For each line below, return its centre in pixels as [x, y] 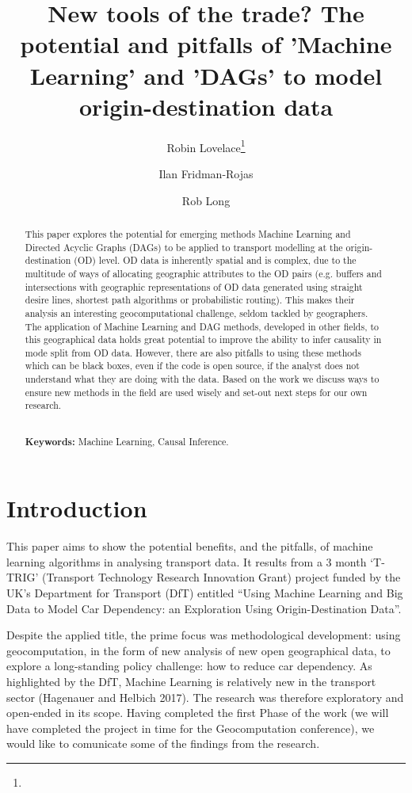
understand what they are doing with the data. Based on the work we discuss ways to [202, 379]
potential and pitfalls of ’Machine [206, 44]
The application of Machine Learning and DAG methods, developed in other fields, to [202, 326]
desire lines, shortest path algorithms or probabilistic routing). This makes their [190, 300]
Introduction [77, 508]
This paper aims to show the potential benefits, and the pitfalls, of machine [190, 546]
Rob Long [206, 200]
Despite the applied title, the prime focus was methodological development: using [204, 635]
